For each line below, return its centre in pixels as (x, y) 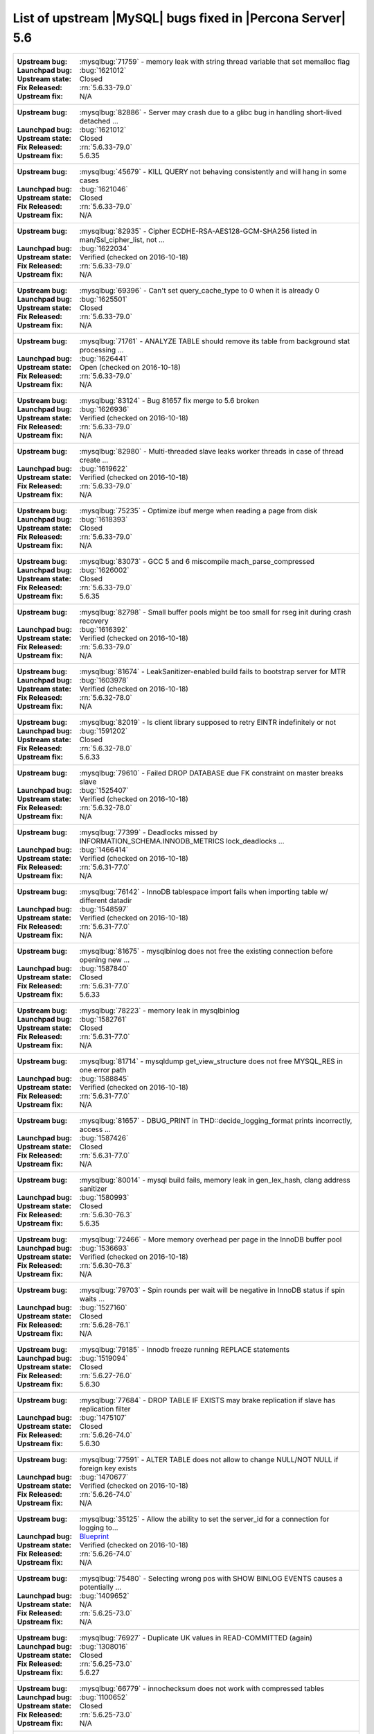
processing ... (101, 350)
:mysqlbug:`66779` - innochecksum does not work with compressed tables (202, 1689)
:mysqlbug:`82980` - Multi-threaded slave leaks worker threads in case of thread (212, 452)
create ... (94, 460)
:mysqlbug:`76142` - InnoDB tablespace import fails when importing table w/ (204, 892)
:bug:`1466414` (104, 850)
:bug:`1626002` (104, 570)
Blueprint (94, 1536)
